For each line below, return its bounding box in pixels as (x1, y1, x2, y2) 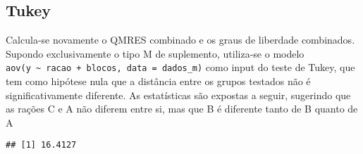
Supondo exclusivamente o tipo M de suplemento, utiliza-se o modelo (6, 46, 304, 60)
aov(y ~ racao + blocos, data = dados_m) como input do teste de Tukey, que (6, 60, 355, 75)
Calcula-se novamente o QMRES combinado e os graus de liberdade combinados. (6, 32, 355, 47)
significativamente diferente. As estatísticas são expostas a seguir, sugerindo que (6, 87, 351, 102)
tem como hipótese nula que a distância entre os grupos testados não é (6, 74, 311, 89)
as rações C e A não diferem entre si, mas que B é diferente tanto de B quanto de (6, 101, 358, 116)
